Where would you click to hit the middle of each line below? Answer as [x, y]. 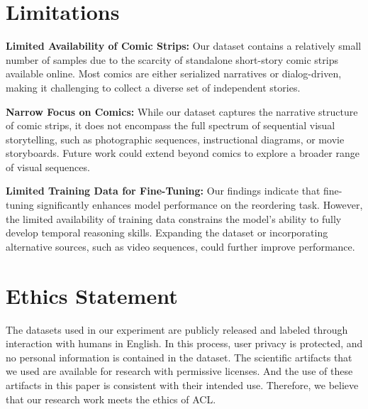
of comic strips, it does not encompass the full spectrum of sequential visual [171, 125]
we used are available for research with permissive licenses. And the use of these [179, 371]
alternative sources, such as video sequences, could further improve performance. [180, 246]
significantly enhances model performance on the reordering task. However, [200, 205]
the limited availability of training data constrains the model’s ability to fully [174, 218]
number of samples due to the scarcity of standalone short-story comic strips [172, 59]
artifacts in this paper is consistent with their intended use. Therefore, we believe [182, 385]
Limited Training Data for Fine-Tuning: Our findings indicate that [163, 191]
